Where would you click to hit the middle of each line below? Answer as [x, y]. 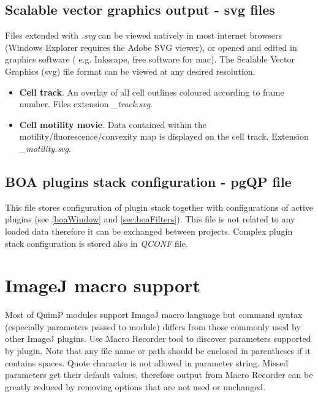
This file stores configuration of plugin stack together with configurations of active [159, 207]
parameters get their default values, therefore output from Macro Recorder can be [159, 375]
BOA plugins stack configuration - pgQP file [148, 181]
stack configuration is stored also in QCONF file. [97, 243]
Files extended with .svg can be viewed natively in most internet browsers [144, 35]
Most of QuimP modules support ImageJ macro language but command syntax [154, 315]
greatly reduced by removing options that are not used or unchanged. [135, 386]
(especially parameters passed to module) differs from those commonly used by [153, 326]
